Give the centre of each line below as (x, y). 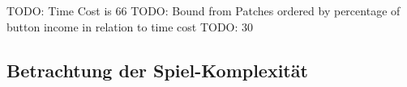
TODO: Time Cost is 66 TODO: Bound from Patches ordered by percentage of (203, 10)
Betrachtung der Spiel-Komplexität (157, 70)
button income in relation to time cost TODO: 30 (130, 26)
